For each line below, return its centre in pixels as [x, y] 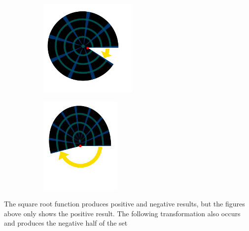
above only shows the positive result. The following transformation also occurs [122, 213]
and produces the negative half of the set [66, 223]
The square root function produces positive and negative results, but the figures [124, 204]
